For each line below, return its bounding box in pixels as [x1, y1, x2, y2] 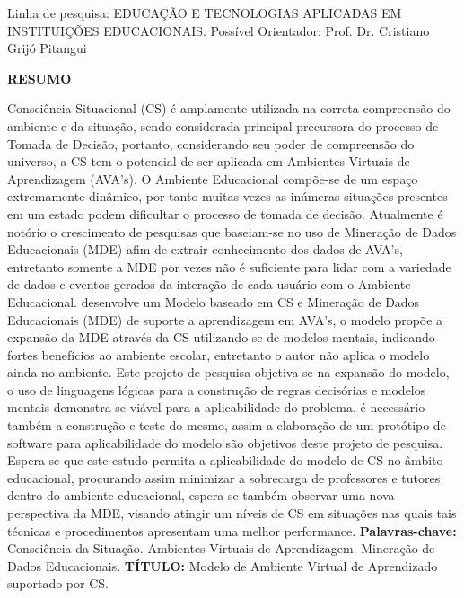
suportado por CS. [7, 574, 109, 593]
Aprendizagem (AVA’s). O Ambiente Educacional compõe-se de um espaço [7, 169, 418, 188]
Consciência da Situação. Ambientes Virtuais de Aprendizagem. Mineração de [7, 539, 435, 558]
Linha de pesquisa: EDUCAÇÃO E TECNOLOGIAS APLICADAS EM [7, 4, 402, 22]
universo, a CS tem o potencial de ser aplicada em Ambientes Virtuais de [7, 152, 410, 171]
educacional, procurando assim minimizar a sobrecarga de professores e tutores [7, 468, 441, 487]
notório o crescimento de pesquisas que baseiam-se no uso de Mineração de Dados [7, 222, 457, 241]
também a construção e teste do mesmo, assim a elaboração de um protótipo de [7, 416, 446, 435]
